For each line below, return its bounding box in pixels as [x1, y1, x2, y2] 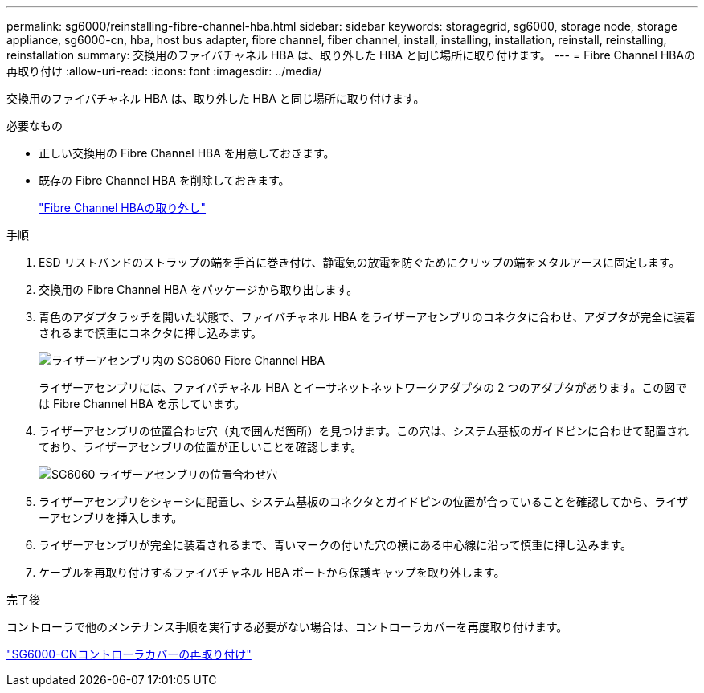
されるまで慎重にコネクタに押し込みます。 [39, 326, 263, 340]
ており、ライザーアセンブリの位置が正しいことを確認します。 [39, 440, 362, 454]
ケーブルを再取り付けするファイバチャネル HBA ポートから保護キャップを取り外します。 [39, 565, 505, 579]
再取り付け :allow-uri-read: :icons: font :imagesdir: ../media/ [6, 64, 322, 78]
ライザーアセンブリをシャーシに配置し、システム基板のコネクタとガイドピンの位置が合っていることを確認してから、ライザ [39, 495, 689, 508]
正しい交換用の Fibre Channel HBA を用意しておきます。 [39, 146, 335, 160]
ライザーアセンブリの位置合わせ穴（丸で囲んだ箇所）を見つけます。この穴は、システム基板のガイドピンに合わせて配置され [39, 424, 689, 438]
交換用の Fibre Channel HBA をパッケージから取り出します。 [39, 283, 358, 296]
